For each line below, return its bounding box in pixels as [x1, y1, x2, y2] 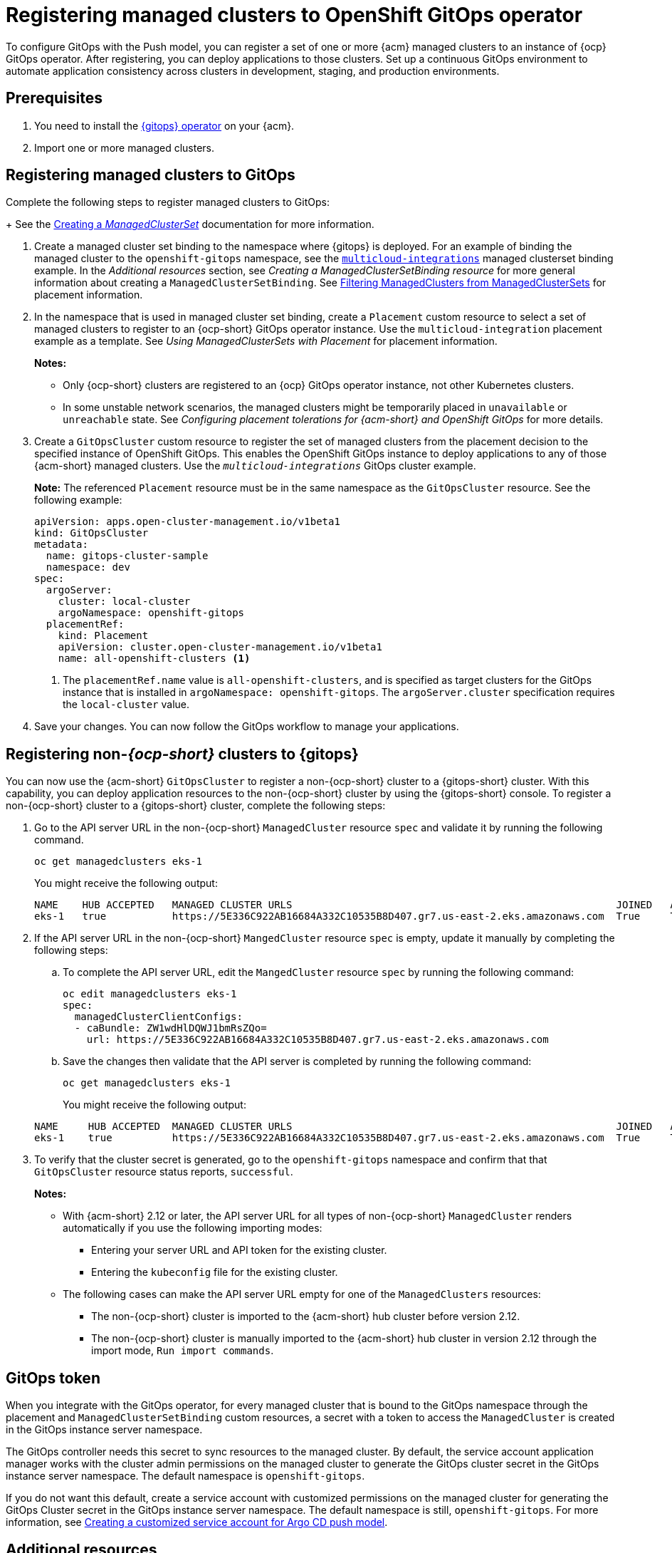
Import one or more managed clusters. [34, 141, 215, 154]
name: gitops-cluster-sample [46, 550, 209, 562]
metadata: [34, 539, 88, 551]
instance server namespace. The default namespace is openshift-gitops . [6, 1470, 365, 1482]
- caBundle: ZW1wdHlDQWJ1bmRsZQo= [74, 1022, 267, 1034]
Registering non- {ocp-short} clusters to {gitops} [6, 744, 359, 763]
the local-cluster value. [63, 698, 190, 711]
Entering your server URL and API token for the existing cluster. [91, 1244, 387, 1257]
